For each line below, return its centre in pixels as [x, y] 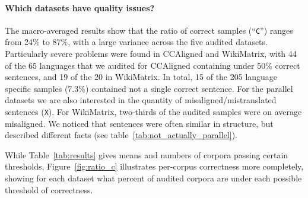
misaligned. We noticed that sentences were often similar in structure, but [139, 123]
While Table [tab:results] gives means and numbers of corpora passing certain [147, 154]
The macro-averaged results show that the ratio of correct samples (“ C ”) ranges [149, 30]
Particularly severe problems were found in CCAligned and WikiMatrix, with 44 [151, 54]
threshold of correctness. [49, 189]
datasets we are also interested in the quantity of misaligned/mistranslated [141, 100]
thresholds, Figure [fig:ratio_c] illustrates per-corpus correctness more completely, [154, 166]
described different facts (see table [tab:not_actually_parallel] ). [121, 135]
